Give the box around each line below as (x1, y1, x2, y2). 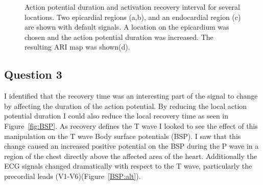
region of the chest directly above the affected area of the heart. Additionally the (4, 150, 257, 161)
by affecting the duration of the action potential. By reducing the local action (4, 100, 247, 111)
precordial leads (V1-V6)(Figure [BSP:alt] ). (4, 170, 141, 181)
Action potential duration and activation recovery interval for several (25, 2, 240, 12)
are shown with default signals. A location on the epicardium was (25, 21, 229, 32)
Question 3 (4, 66, 62, 82)
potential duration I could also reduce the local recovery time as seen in (4, 110, 229, 121)
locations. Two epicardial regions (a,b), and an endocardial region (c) (25, 11, 241, 22)
